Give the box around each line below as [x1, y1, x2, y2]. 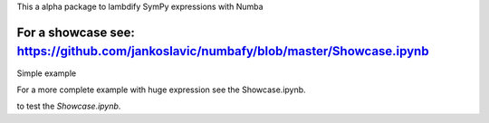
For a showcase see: [16, 24, 136, 40]
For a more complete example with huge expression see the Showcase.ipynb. [16, 84, 307, 95]
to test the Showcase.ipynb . [16, 100, 121, 112]
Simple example [16, 68, 77, 79]
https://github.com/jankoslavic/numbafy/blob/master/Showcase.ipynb [16, 43, 429, 59]
